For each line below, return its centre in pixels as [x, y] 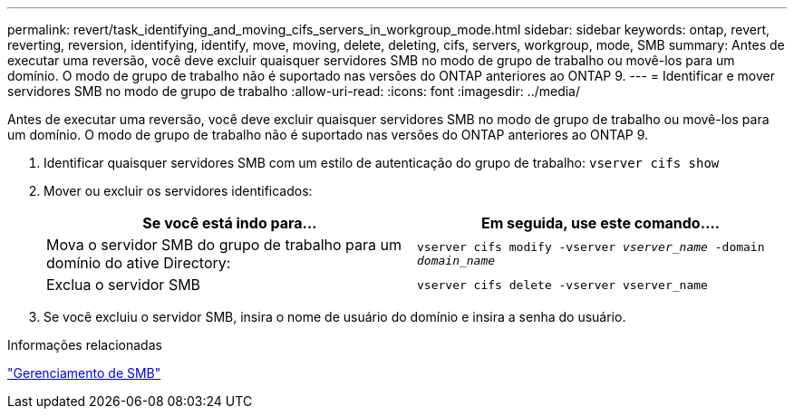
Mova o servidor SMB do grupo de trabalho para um [224, 245]
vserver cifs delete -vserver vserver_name [562, 285]
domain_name [456, 261]
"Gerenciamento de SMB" [84, 373]
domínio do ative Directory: [139, 263]
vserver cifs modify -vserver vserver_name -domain [591, 247]
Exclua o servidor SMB [124, 285]
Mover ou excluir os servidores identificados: [178, 191]
